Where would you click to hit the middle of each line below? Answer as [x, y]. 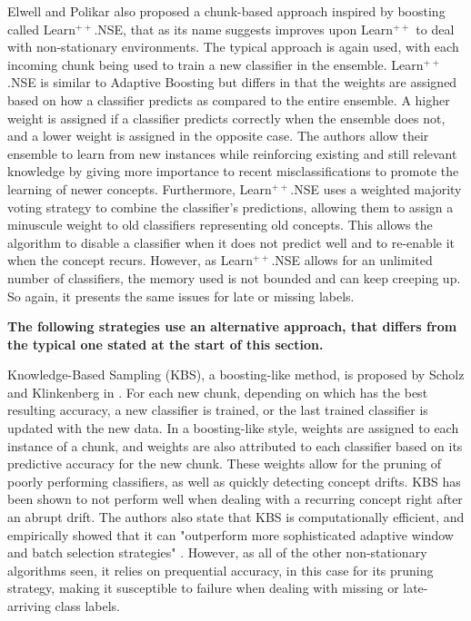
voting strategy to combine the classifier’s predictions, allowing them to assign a [230, 207]
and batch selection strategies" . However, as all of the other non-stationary [217, 552]
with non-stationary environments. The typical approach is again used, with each [233, 47]
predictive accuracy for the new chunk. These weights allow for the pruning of [225, 463]
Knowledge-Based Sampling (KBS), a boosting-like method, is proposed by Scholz [236, 375]
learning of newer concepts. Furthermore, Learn [140, 188]
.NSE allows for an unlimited [352, 260]
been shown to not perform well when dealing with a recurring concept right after [235, 499]
